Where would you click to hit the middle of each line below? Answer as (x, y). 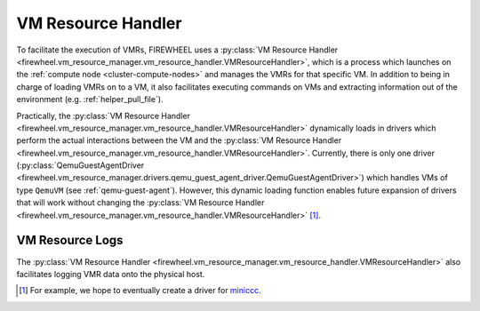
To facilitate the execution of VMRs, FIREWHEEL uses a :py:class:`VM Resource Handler (177, 50)
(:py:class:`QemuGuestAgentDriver (80, 165)
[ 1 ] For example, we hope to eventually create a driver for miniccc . (140, 291)
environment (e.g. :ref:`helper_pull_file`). (90, 100)
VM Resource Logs (70, 240)
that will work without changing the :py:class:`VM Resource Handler (140, 203)
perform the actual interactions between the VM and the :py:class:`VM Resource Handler (179, 140)
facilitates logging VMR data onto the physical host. (111, 274)
